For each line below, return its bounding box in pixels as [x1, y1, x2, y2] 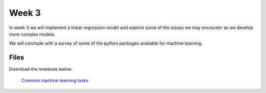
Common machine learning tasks [21, 77, 89, 83]
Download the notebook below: [9, 66, 73, 72]
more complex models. [9, 31, 56, 37]
